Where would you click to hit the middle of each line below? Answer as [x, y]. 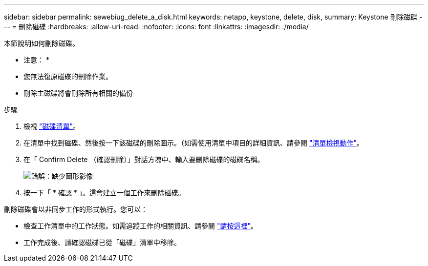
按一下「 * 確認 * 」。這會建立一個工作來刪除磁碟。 [104, 193]
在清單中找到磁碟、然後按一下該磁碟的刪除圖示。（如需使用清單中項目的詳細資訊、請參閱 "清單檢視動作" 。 [193, 143]
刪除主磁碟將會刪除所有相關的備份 [78, 93]
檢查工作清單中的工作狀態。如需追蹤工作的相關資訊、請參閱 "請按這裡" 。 [140, 226]
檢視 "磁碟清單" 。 [52, 126]
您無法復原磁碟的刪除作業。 [68, 76]
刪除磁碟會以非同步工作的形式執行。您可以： [76, 209]
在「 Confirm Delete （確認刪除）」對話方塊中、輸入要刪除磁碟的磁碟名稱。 [144, 159]
